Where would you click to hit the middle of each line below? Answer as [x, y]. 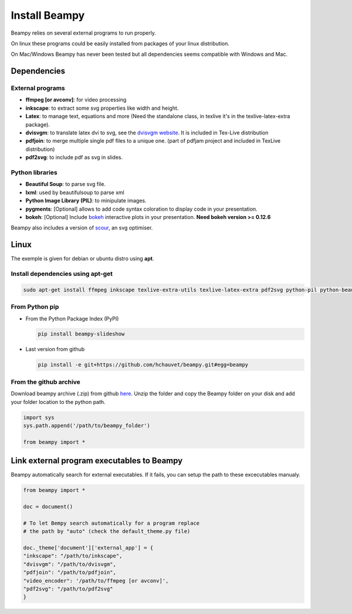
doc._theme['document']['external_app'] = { [88, 548]
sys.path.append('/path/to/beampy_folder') [87, 425]
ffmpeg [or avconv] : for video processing [76, 100]
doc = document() [48, 507]
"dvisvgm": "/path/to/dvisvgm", [70, 564]
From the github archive [45, 382]
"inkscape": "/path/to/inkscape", [73, 556]
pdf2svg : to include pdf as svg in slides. [74, 157]
